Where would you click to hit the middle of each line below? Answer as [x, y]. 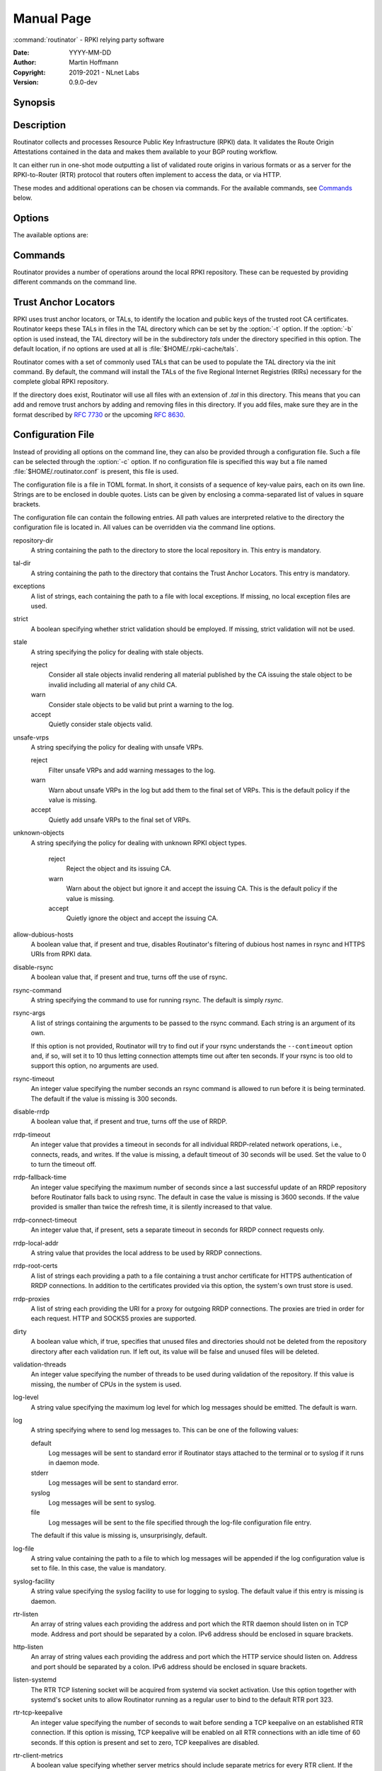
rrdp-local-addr [36, 1243]
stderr [40, 1473]
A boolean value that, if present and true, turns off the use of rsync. [129, 977]
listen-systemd [35, 1680]
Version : [26, 82]
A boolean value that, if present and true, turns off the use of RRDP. [129, 1121]
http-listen [28, 1647]
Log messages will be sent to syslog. [102, 1503]
